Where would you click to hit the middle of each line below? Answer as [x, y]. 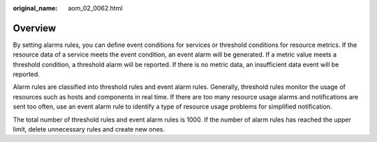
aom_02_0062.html [95, 8]
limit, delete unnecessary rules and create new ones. [89, 129]
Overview [35, 28]
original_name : [35, 8]
